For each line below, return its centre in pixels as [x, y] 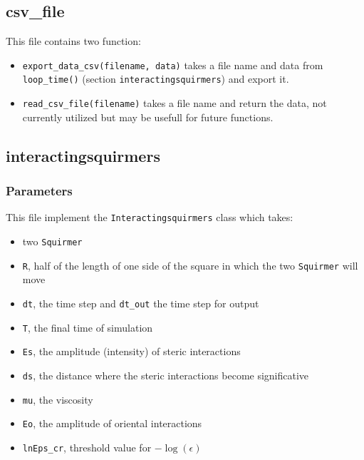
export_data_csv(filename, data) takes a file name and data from [173, 65]
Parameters [39, 191]
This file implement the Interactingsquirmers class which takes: [150, 217]
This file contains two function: [73, 41]
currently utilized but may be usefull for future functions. [148, 117]
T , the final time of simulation [88, 327]
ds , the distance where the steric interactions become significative [166, 375]
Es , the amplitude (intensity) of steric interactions [131, 351]
